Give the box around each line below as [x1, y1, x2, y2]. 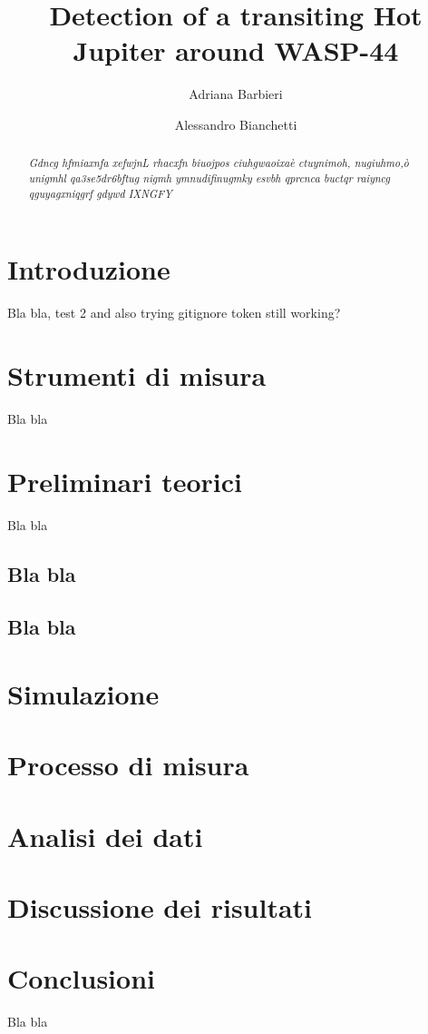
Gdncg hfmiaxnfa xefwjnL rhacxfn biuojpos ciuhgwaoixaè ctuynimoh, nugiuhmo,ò [28, 155, 409, 171]
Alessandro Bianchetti [174, 114, 297, 133]
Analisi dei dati [7, 817, 203, 854]
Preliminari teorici [7, 462, 242, 499]
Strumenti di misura [7, 356, 267, 393]
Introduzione [7, 251, 170, 288]
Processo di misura [7, 746, 249, 783]
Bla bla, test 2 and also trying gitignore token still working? [7, 303, 341, 322]
